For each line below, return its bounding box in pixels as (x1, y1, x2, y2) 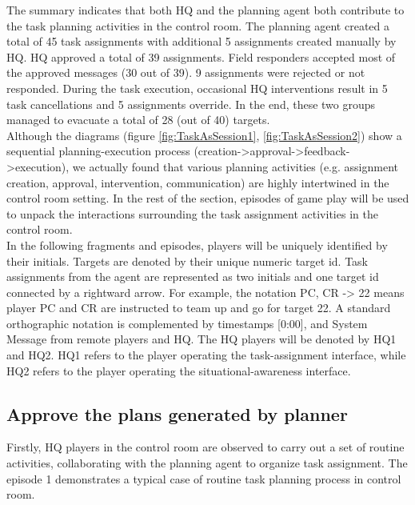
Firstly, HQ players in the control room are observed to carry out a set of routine (6, 439, 405, 455)
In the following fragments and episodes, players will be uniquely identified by (6, 236, 388, 253)
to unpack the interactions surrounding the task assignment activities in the (6, 205, 378, 222)
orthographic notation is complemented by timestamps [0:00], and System (6, 315, 368, 331)
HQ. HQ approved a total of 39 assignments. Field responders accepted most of (6, 48, 396, 65)
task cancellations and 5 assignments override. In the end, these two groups (6, 95, 376, 112)
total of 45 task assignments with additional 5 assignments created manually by (6, 33, 397, 50)
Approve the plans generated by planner (6, 401, 348, 426)
